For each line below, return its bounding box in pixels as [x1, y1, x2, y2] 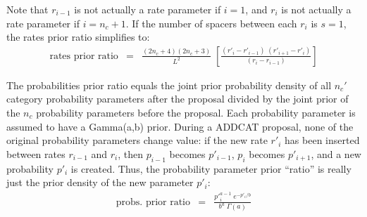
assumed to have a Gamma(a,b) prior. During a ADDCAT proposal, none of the [6, 119, 354, 133]
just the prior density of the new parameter [6, 175, 194, 190]
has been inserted [285, 133, 360, 147]
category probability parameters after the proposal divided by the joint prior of [6, 91, 349, 106]
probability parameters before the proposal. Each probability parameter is [36, 105, 356, 119]
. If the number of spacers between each [125, 15, 297, 30]
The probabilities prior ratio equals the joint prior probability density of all [6, 77, 332, 92]
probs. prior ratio [116, 197, 191, 207]
